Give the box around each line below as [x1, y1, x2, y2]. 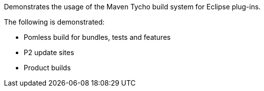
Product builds [24, 63, 71, 72]
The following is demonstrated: [4, 18, 105, 26]
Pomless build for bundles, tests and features [24, 33, 171, 41]
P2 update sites [24, 48, 75, 57]
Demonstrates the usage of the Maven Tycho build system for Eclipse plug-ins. [4, 2, 261, 11]
